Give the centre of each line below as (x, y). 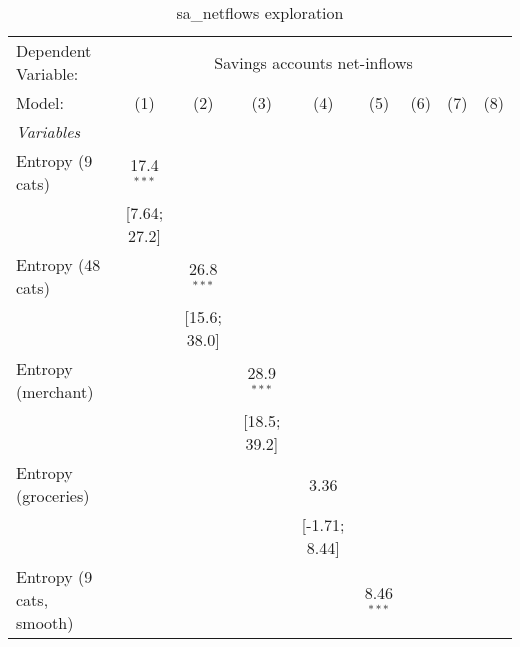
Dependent (54, 50)
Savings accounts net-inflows (313, 62)
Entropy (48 (58, 264)
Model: (40, 102)
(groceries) (53, 495)
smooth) (45, 622)
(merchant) (55, 391)
